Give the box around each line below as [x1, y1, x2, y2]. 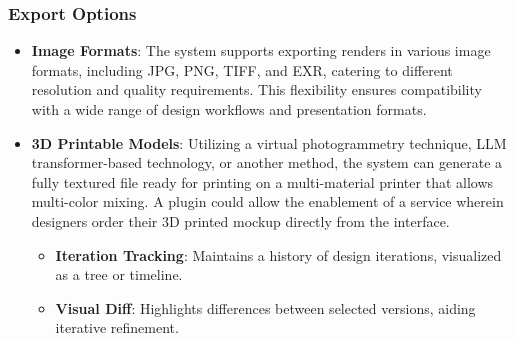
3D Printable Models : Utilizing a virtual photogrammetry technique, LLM [31, 132, 507, 153]
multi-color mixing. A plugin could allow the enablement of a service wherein [31, 191, 504, 212]
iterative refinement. [55, 317, 179, 338]
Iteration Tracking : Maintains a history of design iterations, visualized [55, 244, 502, 265]
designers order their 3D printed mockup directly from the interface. [31, 210, 450, 231]
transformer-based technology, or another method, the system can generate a [31, 152, 503, 173]
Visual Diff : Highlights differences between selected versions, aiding [55, 297, 476, 318]
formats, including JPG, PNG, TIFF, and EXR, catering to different [31, 59, 453, 80]
